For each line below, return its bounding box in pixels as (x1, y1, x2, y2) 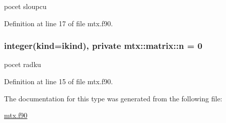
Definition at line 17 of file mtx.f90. (4, 18, 113, 28)
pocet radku (4, 59, 41, 70)
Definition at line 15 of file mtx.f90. (4, 76, 113, 86)
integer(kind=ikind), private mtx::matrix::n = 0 (4, 39, 202, 52)
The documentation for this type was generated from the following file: (4, 93, 222, 103)
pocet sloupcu (4, 1, 47, 11)
